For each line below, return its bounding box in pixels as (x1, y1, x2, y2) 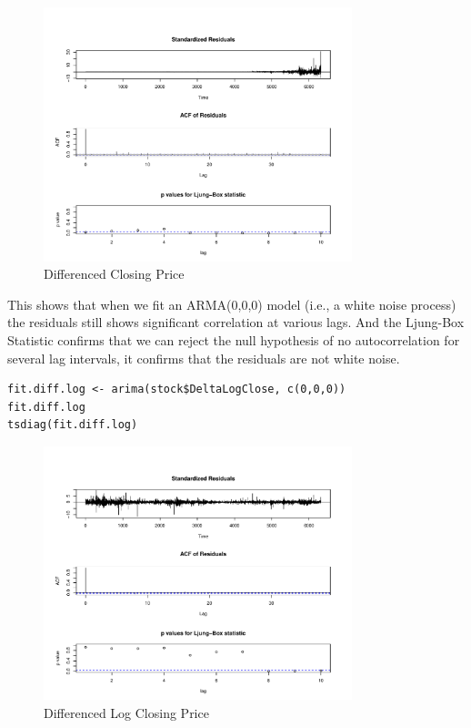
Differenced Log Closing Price (44, 703, 209, 723)
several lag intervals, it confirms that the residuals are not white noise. (7, 348, 400, 367)
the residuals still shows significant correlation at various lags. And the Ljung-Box (7, 313, 465, 332)
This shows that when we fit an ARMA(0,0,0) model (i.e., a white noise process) (7, 294, 456, 313)
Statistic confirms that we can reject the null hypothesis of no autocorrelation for (7, 330, 460, 349)
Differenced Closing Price (44, 264, 185, 283)
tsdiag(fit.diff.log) (7, 418, 138, 432)
